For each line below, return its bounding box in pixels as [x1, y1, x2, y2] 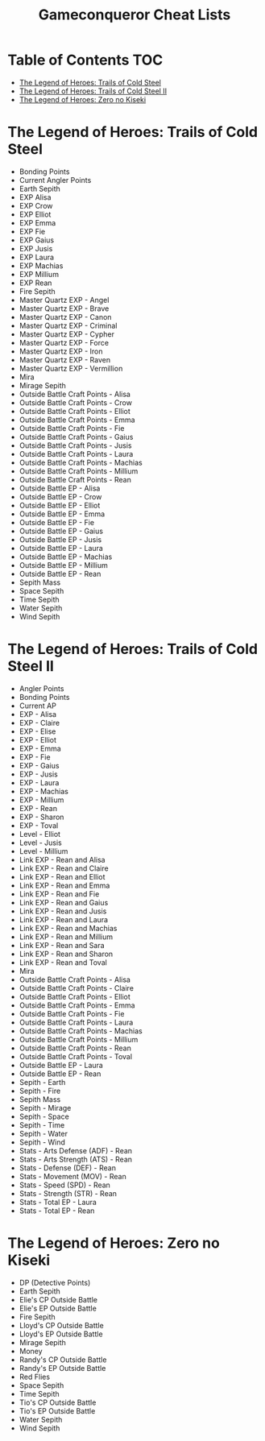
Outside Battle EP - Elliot [19, 500, 101, 510]
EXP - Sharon [19, 812, 64, 822]
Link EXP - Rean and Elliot [19, 872, 106, 881]
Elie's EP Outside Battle [19, 1303, 97, 1313]
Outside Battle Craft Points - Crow [19, 397, 132, 408]
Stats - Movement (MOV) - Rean [19, 1171, 126, 1181]
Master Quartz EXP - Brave [19, 304, 110, 313]
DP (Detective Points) [19, 1277, 91, 1287]
